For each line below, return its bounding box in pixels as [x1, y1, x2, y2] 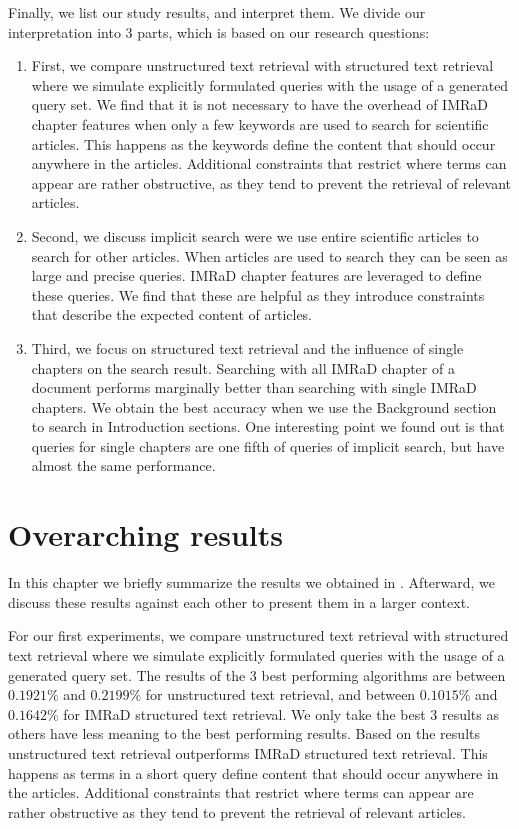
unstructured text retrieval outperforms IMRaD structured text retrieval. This [8, 742, 488, 763]
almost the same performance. [31, 455, 216, 476]
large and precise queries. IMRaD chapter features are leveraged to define [31, 265, 482, 286]
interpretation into [8, 21, 121, 42]
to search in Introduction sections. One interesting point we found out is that [31, 416, 505, 437]
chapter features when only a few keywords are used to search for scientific [31, 113, 489, 134]
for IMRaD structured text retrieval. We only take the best [63, 703, 426, 724]
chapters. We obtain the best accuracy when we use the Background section [31, 396, 497, 417]
